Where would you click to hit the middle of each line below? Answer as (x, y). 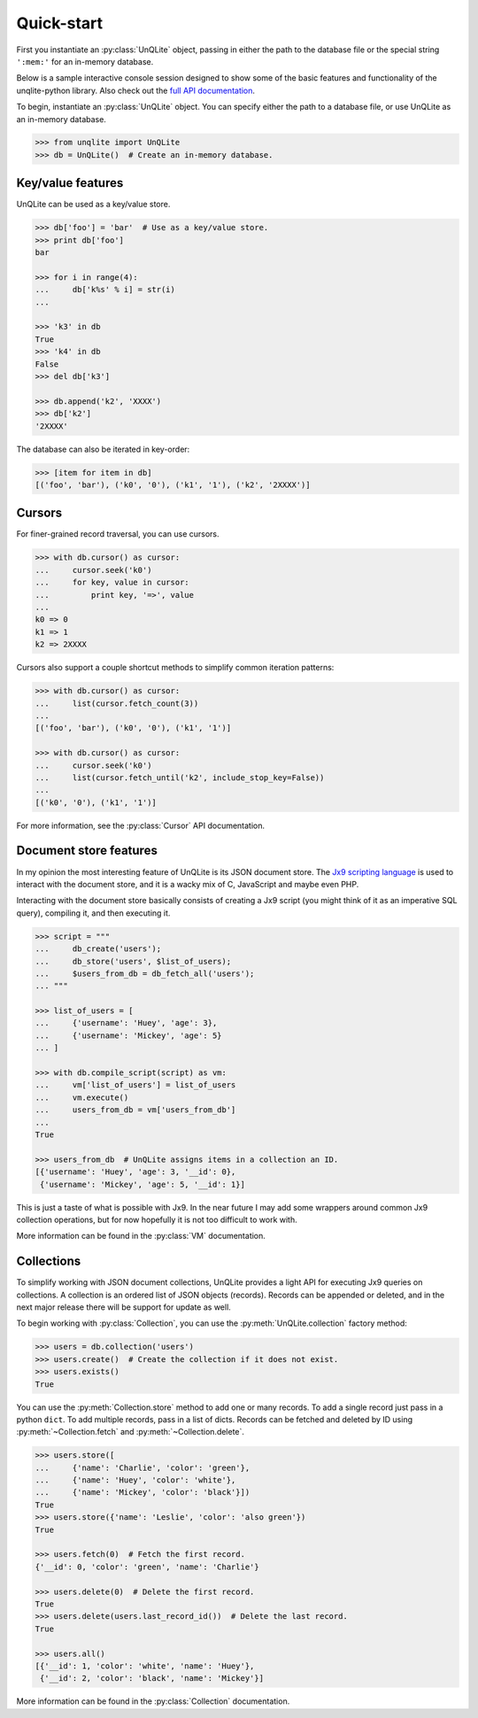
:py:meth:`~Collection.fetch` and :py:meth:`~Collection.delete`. (131, 1432)
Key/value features (70, 183)
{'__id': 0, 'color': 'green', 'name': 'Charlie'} (147, 1567)
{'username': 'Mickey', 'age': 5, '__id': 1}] (143, 1184)
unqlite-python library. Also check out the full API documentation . (136, 90)
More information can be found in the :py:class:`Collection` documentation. (153, 1701)
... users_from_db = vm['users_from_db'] (135, 1110)
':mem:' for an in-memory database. (85, 61)
